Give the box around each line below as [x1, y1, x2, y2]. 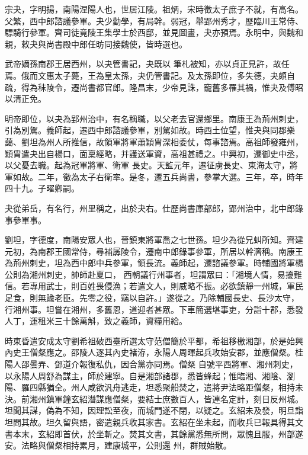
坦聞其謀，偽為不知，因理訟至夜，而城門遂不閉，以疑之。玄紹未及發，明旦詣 [5, 404, 303, 416]
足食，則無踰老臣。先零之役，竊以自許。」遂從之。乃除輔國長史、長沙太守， [5, 291, 299, 304]
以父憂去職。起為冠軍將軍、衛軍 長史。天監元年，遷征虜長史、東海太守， [5, 159, 290, 171]
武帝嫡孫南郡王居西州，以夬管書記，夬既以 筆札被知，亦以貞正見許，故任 [5, 57, 290, 70]
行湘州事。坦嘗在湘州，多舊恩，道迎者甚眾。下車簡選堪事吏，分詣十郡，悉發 [5, 303, 303, 315]
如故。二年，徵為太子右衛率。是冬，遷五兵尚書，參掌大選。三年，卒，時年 [12, 170, 303, 182]
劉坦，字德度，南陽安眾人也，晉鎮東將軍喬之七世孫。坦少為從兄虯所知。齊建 [5, 233, 303, 246]
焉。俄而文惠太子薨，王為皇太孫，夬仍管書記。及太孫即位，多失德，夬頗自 [5, 69, 295, 81]
